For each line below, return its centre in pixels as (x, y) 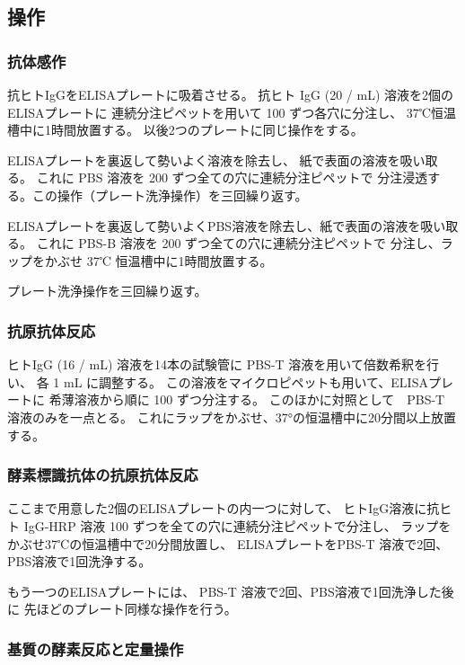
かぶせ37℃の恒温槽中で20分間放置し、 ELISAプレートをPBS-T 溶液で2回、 (228, 543)
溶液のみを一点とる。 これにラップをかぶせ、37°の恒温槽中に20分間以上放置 (232, 417)
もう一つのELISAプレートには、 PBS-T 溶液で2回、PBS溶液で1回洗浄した (224, 591)
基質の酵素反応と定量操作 (96, 648)
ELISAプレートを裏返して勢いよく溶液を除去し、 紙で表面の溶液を (204, 160)
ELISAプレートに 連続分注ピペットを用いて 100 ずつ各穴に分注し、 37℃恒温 (232, 112)
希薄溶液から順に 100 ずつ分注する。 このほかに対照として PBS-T (247, 399)
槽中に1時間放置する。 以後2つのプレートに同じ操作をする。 (185, 130)
